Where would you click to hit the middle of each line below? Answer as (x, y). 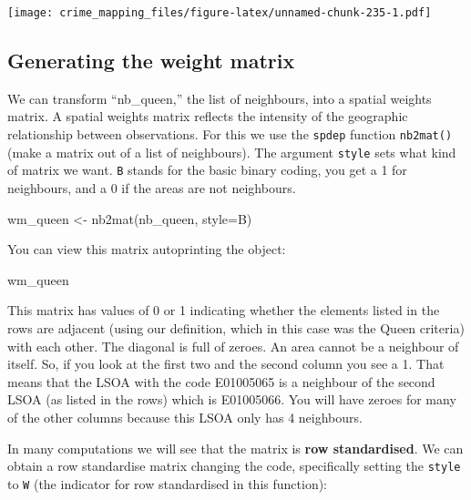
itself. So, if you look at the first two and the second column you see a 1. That (226, 364)
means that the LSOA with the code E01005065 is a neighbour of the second (221, 381)
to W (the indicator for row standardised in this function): (167, 483)
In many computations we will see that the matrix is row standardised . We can (235, 448)
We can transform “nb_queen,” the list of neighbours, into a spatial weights (220, 98)
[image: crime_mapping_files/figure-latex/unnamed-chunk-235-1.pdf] (220, 13)
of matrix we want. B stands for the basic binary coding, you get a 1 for (207, 170)
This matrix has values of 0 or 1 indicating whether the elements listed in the (224, 310)
